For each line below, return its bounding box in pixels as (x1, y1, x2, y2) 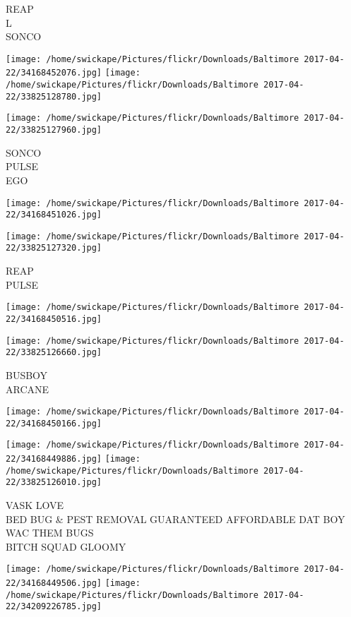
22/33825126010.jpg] (6, 477, 102, 488)
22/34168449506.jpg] (6, 578, 102, 589)
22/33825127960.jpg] (6, 125, 102, 136)
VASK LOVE (6, 498, 64, 513)
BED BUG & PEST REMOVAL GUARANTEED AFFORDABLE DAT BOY (6, 511, 345, 526)
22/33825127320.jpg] (6, 243, 102, 253)
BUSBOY (6, 367, 48, 382)
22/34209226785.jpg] (6, 601, 102, 612)
